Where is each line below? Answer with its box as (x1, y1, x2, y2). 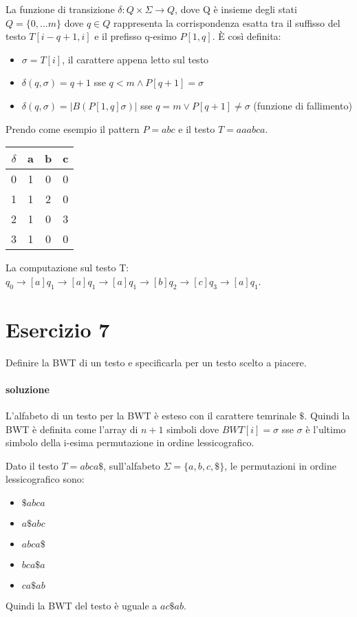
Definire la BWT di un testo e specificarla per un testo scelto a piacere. (6, 355, 307, 369)
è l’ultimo (305, 421, 346, 436)
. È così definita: (212, 29, 281, 43)
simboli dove (166, 421, 219, 436)
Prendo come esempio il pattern (6, 121, 140, 136)
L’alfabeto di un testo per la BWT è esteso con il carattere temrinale (6, 408, 296, 423)
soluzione (6, 381, 50, 396)
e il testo (178, 121, 215, 136)
